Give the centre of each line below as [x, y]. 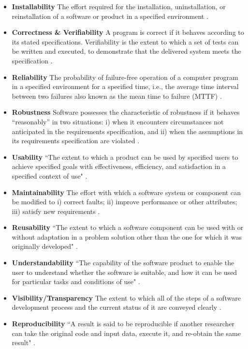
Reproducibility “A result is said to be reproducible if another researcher [123, 324]
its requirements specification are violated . [76, 141]
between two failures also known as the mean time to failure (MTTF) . [117, 96]
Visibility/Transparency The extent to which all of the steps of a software [126, 297]
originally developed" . [45, 246]
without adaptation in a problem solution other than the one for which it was [127, 236]
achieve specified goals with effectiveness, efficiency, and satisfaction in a [119, 166]
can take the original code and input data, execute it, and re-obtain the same [126, 333]
